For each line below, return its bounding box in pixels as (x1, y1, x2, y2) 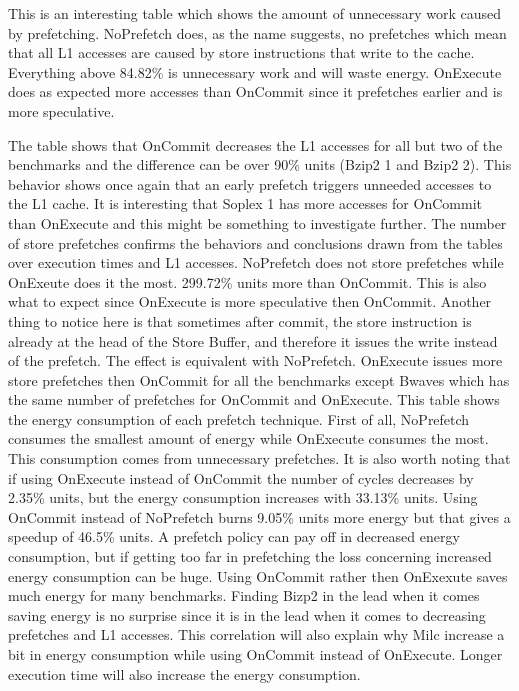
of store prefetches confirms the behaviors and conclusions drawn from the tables (8, 232, 503, 253)
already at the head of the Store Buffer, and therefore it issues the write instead (8, 330, 498, 351)
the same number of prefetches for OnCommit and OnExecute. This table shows (8, 389, 500, 410)
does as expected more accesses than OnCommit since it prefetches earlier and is (8, 81, 503, 102)
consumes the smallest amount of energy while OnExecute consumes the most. (8, 428, 489, 449)
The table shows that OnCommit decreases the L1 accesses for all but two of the (8, 134, 503, 155)
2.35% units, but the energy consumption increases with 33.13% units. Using (8, 487, 478, 508)
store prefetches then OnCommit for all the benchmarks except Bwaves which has (8, 369, 510, 390)
